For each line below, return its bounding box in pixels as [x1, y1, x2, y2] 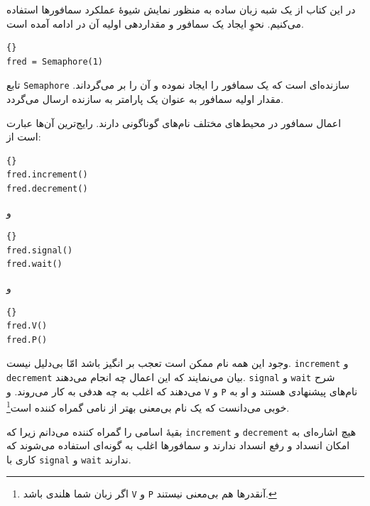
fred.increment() [6, 170, 88, 180]
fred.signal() [6, 245, 73, 255]
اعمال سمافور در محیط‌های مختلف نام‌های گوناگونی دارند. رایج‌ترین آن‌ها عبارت [6, 115, 342, 130]
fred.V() [6, 321, 48, 331]
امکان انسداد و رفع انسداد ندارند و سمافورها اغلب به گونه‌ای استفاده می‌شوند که [6, 438, 350, 453]
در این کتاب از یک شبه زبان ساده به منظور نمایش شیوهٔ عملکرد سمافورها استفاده [6, 2, 356, 16]
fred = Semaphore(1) [6, 56, 104, 67]
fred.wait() [6, 259, 62, 270]
